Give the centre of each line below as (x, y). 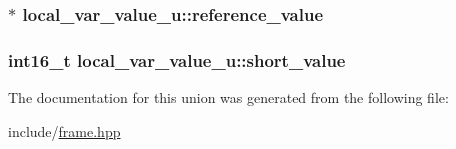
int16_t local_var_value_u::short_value (177, 59)
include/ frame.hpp (64, 130)
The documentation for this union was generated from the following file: (228, 97)
